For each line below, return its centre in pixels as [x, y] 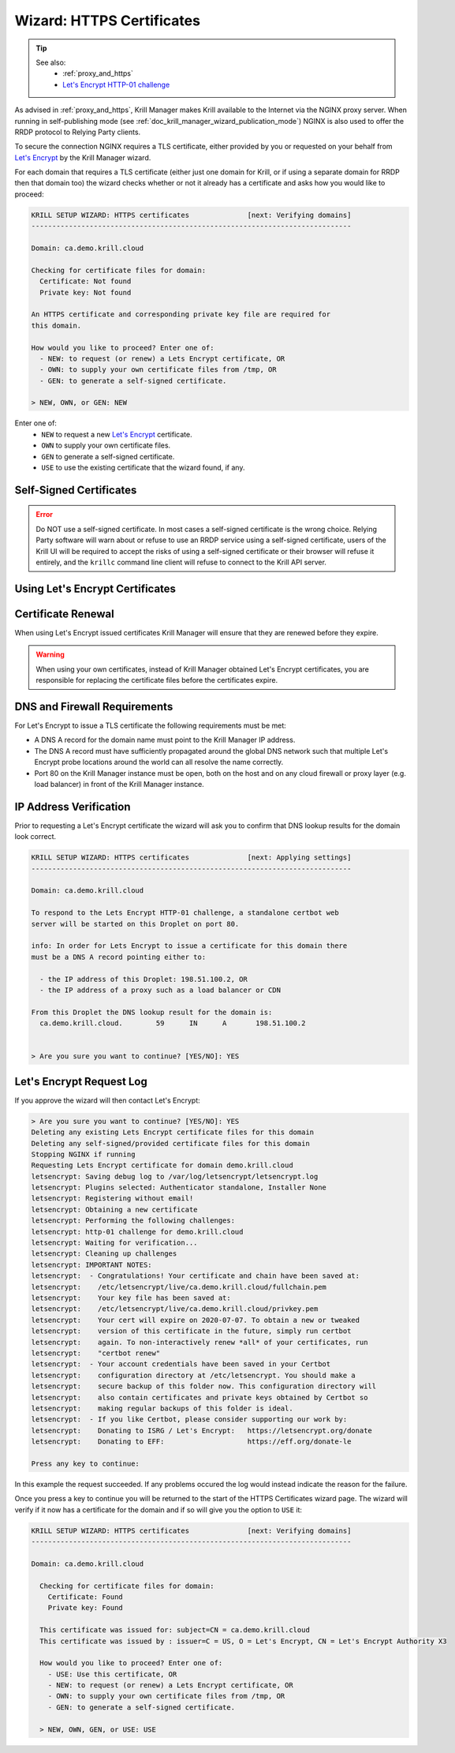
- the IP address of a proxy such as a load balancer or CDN [160, 990]
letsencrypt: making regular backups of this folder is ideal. [162, 1408]
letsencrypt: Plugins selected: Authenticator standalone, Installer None [179, 1187]
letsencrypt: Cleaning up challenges [104, 1254]
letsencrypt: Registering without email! [112, 1199]
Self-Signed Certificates [76, 490]
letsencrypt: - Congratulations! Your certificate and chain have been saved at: [196, 1276]
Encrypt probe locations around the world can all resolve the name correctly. [159, 762]
